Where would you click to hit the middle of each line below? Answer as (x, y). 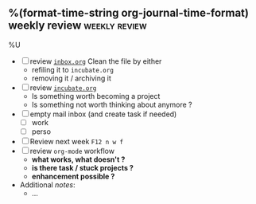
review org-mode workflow (72, 151)
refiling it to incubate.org (72, 69)
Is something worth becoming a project (96, 96)
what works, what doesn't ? (78, 159)
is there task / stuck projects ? (82, 167)
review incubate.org (63, 88)
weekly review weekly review (78, 26)
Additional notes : (47, 184)
